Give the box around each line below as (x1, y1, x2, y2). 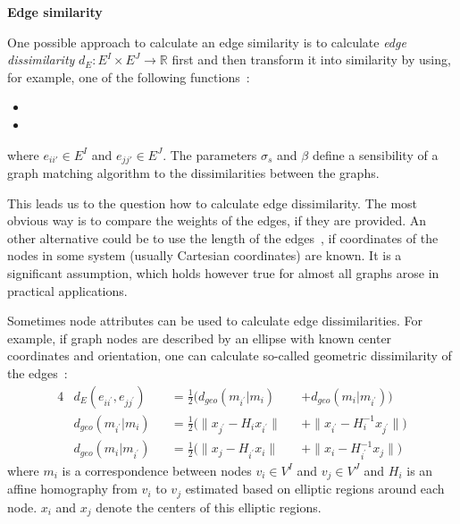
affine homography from (7, 479, 138, 498)
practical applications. (7, 281, 128, 300)
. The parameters (163, 145, 257, 164)
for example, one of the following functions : (7, 67, 250, 86)
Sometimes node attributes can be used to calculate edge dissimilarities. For (7, 311, 423, 330)
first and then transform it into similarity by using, (171, 50, 451, 69)
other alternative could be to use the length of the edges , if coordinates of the (7, 228, 439, 247)
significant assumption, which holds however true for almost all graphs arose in (7, 263, 439, 282)
